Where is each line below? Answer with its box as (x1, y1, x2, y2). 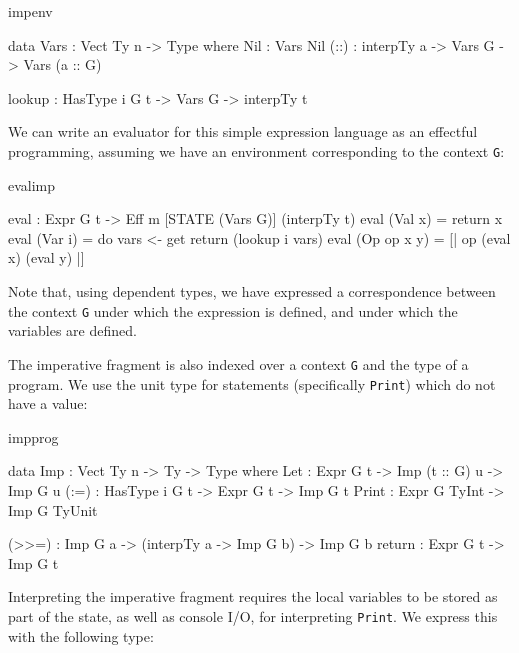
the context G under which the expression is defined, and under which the (8, 300, 458, 321)
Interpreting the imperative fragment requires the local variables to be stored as (8, 586, 498, 607)
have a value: (8, 393, 88, 414)
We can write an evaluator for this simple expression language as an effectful (8, 121, 478, 142)
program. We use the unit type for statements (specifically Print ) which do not (8, 373, 496, 394)
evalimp (8, 174, 56, 195)
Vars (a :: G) (23, 54, 102, 75)
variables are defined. (8, 320, 137, 341)
